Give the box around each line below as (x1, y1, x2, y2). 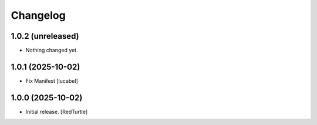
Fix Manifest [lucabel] (25, 77, 79, 85)
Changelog (11, 9, 66, 22)
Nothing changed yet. (25, 47, 79, 54)
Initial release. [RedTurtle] (25, 108, 88, 115)
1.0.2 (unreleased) (11, 31, 79, 41)
